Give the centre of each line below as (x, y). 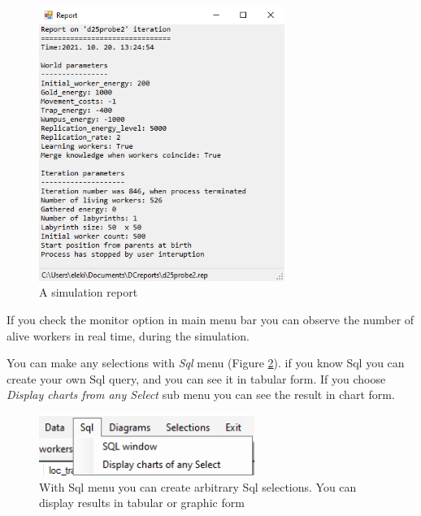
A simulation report (89, 292)
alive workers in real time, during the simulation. (128, 335)
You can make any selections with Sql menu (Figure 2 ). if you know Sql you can (206, 363)
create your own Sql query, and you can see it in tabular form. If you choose (196, 378)
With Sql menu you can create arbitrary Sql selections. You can (198, 486)
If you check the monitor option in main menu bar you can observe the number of (210, 319)
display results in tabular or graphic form (142, 503)
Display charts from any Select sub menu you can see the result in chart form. (201, 395)
